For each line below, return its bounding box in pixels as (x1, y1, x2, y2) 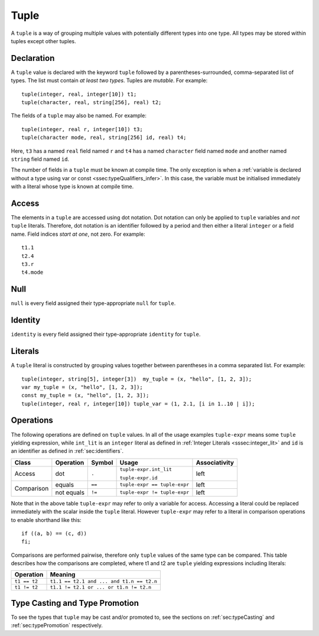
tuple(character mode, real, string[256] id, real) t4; (21, 134, 187, 141)
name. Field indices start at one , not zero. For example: (11, 231, 146, 238)
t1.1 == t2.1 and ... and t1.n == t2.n (50, 578, 158, 585)
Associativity (196, 458, 235, 466)
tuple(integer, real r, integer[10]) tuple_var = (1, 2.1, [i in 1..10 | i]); (21, 400, 255, 407)
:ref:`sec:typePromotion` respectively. (11, 622, 103, 629)
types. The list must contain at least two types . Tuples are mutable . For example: (11, 77, 208, 84)
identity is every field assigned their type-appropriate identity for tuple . (11, 331, 201, 338)
